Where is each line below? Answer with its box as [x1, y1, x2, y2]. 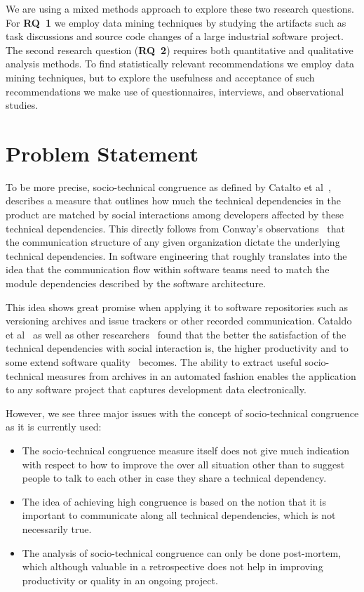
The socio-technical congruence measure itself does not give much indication [22, 442, 350, 457]
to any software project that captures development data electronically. [6, 382, 306, 397]
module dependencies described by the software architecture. [6, 276, 266, 291]
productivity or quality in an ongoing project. [22, 572, 218, 587]
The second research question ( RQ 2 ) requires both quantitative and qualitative [6, 42, 353, 57]
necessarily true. [22, 521, 92, 536]
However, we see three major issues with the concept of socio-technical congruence [6, 405, 359, 420]
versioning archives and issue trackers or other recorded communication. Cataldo [6, 313, 352, 328]
